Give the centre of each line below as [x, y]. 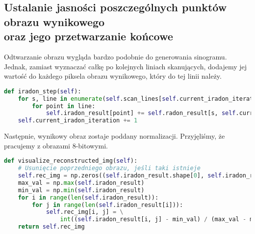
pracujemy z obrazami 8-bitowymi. [56, 145]
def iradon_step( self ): [43, 91]
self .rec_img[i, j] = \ [85, 212]
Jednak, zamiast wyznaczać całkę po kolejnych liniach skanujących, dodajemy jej [126, 66]
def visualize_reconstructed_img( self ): [71, 161]
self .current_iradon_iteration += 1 [78, 121]
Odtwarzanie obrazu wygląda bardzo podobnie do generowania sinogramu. [115, 56]
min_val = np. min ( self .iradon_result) [81, 190]
